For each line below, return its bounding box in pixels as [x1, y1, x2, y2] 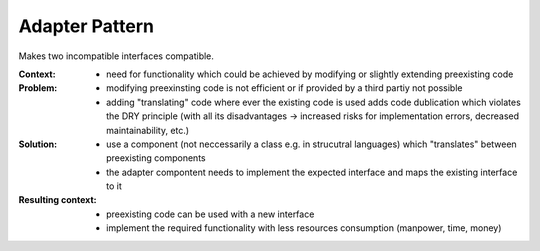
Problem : [18, 82, 58, 94]
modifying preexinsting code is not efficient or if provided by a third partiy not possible [106, 82, 463, 94]
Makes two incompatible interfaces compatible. [18, 50, 215, 62]
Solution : [18, 138, 58, 150]
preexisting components [106, 152, 206, 164]
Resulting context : [18, 194, 97, 206]
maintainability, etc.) [106, 124, 190, 136]
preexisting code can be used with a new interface [106, 208, 315, 220]
